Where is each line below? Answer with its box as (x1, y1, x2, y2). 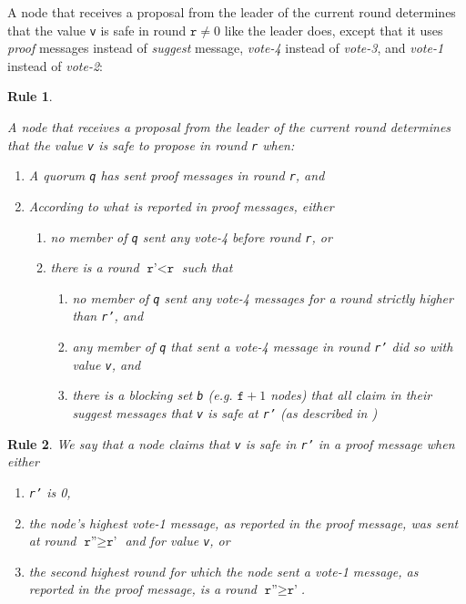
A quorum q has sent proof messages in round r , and (28, 166, 325, 185)
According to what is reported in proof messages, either (28, 196, 334, 215)
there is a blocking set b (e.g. (72, 385, 233, 404)
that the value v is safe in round (7, 20, 187, 39)
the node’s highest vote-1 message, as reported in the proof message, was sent (28, 513, 459, 532)
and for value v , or (125, 531, 230, 550)
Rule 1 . (7, 87, 53, 106)
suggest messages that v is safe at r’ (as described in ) (72, 404, 378, 423)
